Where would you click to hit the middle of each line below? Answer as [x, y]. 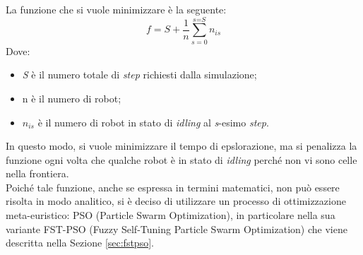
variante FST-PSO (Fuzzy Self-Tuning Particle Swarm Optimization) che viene [177, 229]
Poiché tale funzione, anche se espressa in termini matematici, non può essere [173, 187]
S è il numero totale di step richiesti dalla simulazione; [139, 75]
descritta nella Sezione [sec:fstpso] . [80, 243]
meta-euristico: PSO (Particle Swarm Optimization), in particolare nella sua [171, 215]
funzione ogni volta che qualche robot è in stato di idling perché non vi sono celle [181, 159]
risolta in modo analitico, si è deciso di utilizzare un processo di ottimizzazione [176, 201]
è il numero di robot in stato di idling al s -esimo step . [153, 122]
